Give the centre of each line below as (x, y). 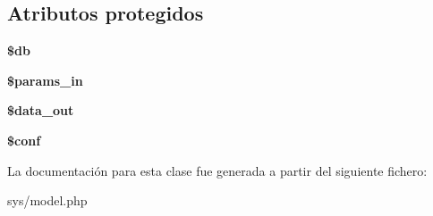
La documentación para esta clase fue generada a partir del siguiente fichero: (217, 170)
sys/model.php (47, 200)
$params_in (45, 80)
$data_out (41, 110)
